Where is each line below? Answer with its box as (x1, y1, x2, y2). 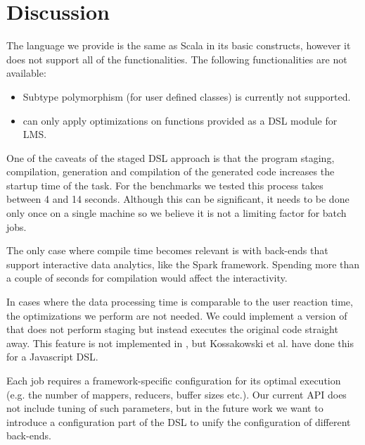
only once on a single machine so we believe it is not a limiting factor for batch (6, 206, 347, 220)
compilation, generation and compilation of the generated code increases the (6, 164, 335, 179)
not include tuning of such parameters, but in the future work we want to (6, 401, 324, 415)
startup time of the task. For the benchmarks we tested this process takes (6, 177, 324, 192)
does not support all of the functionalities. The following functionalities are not (6, 51, 347, 66)
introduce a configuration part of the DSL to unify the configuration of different (6, 414, 351, 429)
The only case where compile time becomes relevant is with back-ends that (6, 243, 328, 258)
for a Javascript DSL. (6, 349, 98, 364)
